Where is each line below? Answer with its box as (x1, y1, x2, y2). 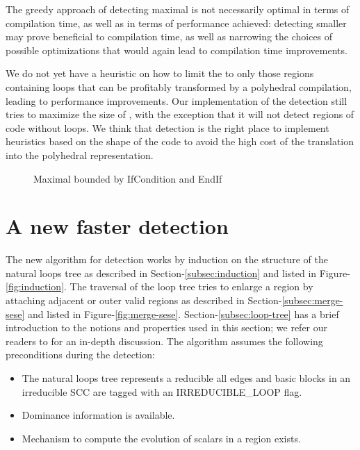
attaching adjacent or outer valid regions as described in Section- (6, 293, 282, 308)
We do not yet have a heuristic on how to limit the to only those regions (6, 66, 314, 81)
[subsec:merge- (281, 293, 343, 308)
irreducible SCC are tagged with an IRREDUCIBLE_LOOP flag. (22, 384, 302, 399)
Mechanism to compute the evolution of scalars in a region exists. (22, 431, 301, 445)
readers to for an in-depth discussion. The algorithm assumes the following (6, 333, 323, 348)
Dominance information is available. (22, 408, 175, 422)
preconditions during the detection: (6, 347, 155, 362)
